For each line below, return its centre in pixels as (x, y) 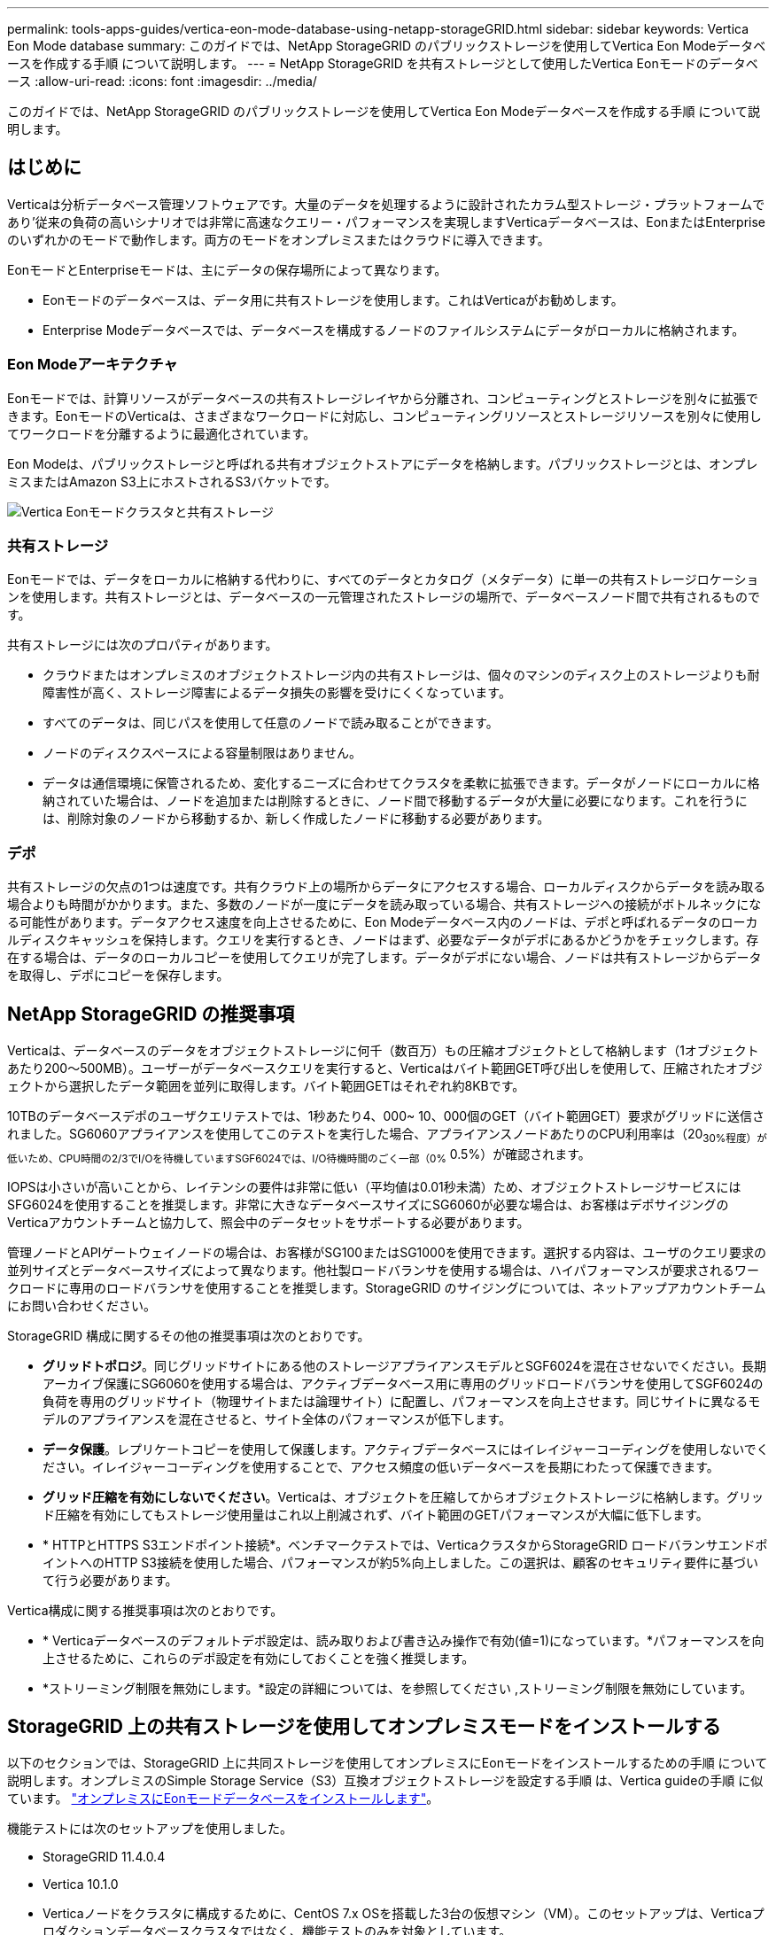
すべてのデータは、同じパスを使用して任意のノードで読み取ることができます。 (271, 723)
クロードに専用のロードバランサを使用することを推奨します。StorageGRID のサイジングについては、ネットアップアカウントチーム (387, 1287)
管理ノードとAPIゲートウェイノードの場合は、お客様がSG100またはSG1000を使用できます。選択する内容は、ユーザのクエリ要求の (387, 1252)
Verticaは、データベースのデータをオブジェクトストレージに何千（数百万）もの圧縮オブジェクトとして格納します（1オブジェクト (383, 1050)
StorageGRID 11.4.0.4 (104, 1857)
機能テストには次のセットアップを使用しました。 (150, 1829)
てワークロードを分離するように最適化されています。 (162, 433)
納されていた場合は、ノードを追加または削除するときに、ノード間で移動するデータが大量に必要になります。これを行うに (395, 801)
